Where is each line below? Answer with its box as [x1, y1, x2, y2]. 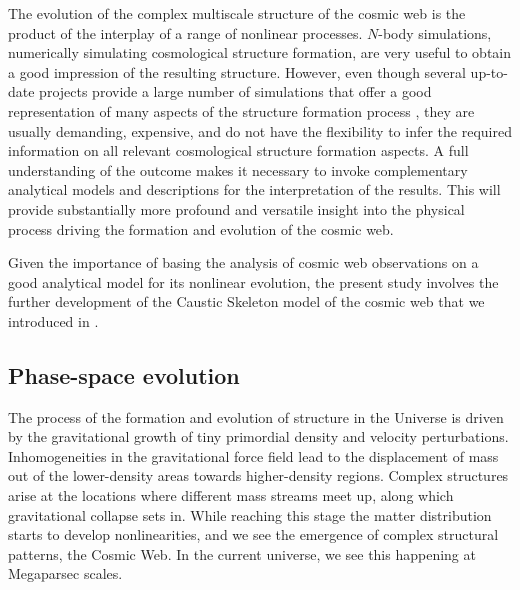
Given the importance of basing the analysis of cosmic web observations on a [8, 252, 479, 273]
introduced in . [8, 310, 99, 331]
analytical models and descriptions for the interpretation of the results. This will [8, 179, 501, 200]
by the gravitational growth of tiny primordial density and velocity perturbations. [8, 426, 509, 447]
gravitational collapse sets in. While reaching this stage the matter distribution [8, 504, 492, 525]
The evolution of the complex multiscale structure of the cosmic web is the [8, 3, 466, 23]
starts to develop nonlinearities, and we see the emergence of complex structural [8, 524, 499, 545]
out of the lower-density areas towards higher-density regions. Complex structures [8, 465, 509, 486]
